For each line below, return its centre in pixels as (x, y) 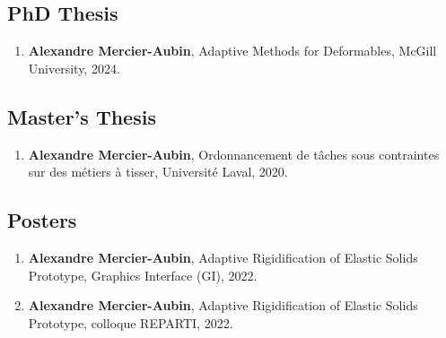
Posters (42, 220)
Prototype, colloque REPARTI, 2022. (131, 322)
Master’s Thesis (82, 116)
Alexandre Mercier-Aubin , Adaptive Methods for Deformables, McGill (232, 51)
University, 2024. (74, 68)
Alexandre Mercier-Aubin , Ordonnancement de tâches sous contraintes (234, 154)
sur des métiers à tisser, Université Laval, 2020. (158, 172)
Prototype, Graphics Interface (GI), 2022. (143, 275)
